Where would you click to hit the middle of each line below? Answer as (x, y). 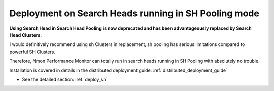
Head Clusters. (26, 35)
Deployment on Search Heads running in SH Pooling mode (134, 13)
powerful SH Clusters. (32, 52)
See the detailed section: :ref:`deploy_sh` (65, 79)
